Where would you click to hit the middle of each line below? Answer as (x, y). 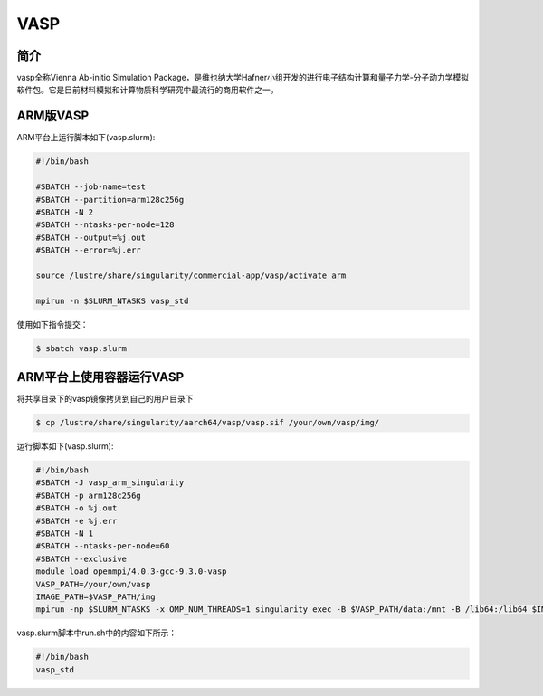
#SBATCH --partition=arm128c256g (110, 200)
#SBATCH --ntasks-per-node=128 (105, 225)
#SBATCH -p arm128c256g (89, 495)
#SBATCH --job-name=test (91, 187)
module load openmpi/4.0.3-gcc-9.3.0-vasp (131, 572)
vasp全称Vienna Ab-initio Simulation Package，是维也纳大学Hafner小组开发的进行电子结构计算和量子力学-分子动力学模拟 (243, 78)
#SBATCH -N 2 (65, 212)
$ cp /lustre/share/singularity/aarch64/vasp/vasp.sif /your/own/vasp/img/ (208, 423)
